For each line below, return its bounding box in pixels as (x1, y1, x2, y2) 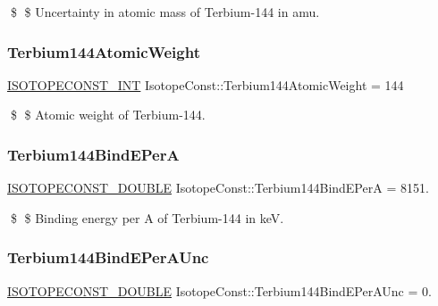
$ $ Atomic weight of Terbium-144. (10, 105, 206, 124)
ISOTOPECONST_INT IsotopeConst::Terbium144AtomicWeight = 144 (7, 75, 404, 94)
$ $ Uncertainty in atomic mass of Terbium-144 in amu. (10, 3, 320, 21)
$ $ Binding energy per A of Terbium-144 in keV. (10, 208, 284, 227)
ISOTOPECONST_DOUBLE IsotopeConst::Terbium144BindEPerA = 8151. (7, 178, 429, 197)
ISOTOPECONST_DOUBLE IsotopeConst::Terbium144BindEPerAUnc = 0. (7, 281, 432, 300)
